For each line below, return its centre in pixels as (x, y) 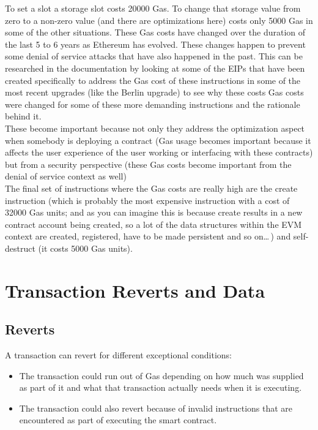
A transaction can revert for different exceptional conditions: (118, 355)
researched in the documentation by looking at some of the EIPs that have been (155, 68)
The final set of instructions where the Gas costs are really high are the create (151, 188)
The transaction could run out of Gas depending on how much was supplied (161, 375)
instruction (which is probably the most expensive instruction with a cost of (147, 200)
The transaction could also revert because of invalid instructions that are (156, 408)
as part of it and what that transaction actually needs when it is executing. (161, 387)
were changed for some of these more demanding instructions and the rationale (153, 104)
